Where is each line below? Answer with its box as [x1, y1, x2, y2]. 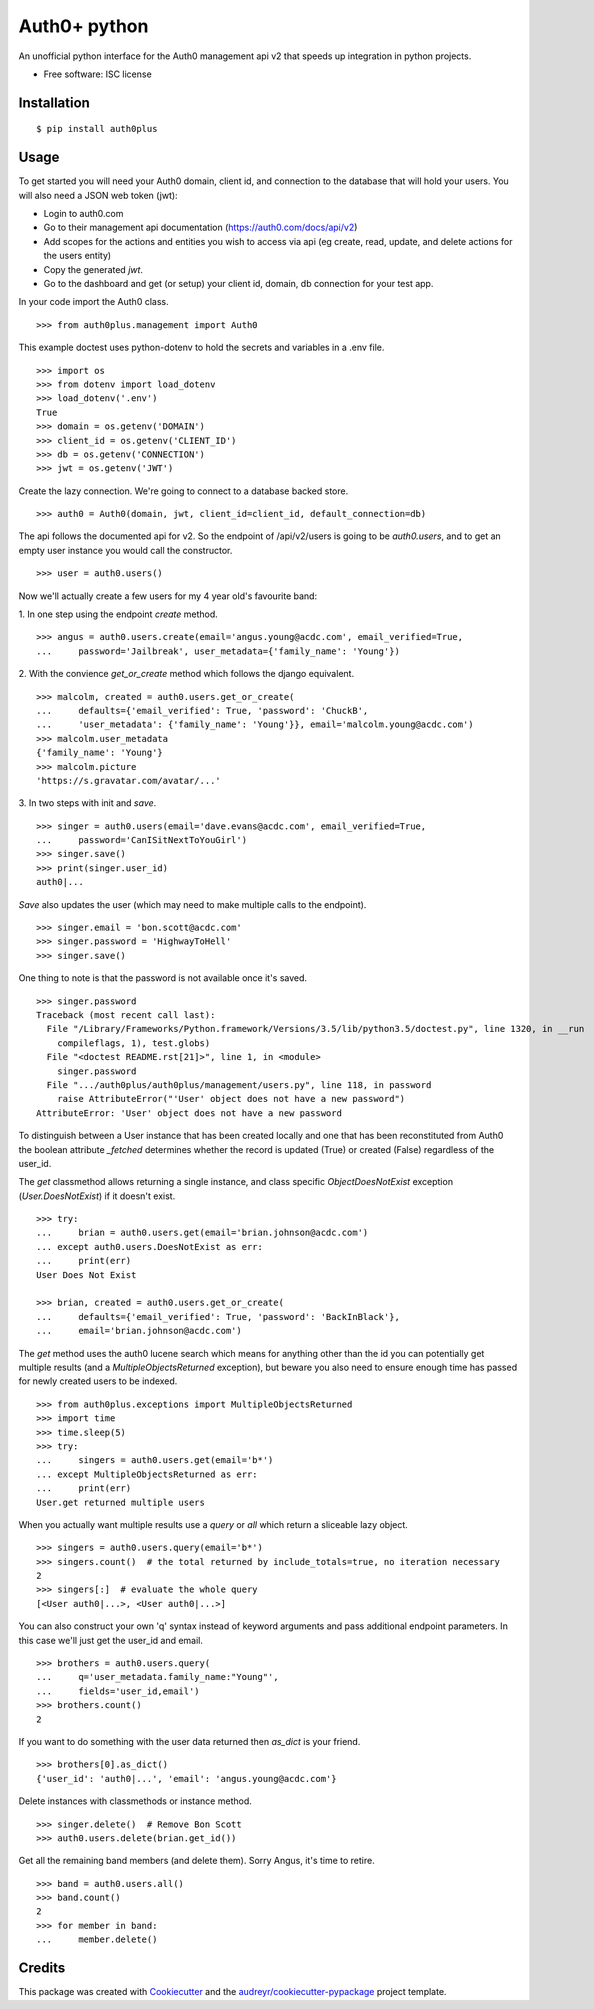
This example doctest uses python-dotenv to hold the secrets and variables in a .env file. [18, 341, 385, 354]
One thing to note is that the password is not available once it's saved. [18, 972, 308, 984]
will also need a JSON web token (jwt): [18, 189, 179, 201]
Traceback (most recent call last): [36, 1010, 216, 1020]
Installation [18, 94, 90, 111]
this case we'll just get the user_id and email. [18, 1634, 204, 1646]
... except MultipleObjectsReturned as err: [36, 1468, 259, 1480]
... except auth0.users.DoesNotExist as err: [36, 1241, 264, 1252]
